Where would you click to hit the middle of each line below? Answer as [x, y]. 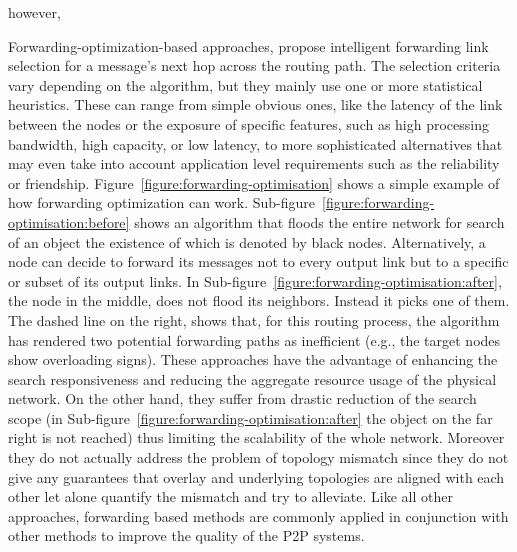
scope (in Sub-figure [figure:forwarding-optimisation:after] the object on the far [250, 417]
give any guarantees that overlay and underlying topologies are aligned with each [256, 476]
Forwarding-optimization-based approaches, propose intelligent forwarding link [248, 45]
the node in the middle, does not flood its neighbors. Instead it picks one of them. [259, 300]
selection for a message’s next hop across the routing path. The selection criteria [254, 65]
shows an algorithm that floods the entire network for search [319, 221]
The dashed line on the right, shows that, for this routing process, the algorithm [254, 319]
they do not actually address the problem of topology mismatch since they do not [258, 457]
